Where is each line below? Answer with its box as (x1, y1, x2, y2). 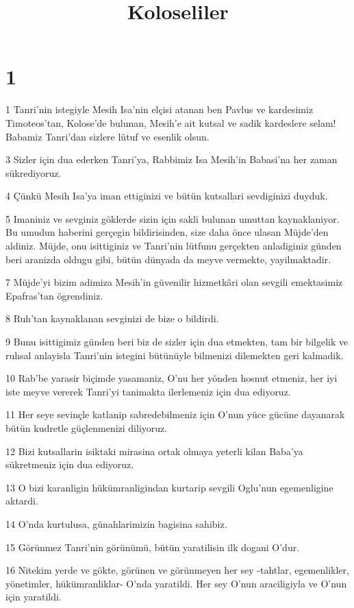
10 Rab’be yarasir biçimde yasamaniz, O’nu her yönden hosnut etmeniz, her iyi (5, 371, 338, 385)
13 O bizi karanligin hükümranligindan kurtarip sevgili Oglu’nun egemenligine (5, 480, 333, 494)
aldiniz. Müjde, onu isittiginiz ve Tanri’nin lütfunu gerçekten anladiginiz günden (5, 239, 342, 253)
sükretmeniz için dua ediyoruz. (5, 457, 134, 472)
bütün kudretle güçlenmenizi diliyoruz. (5, 421, 168, 435)
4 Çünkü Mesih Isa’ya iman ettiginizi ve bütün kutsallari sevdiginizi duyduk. (5, 189, 328, 203)
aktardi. (5, 494, 38, 508)
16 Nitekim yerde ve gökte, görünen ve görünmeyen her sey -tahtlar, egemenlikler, (5, 563, 349, 577)
